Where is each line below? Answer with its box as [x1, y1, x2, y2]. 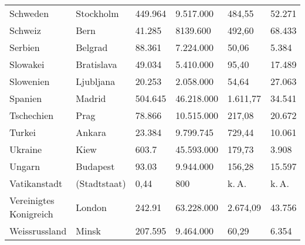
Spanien [9, 91, 42, 105]
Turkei [9, 125, 36, 139]
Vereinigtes [9, 193, 55, 207]
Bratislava [76, 57, 117, 71]
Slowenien [9, 74, 50, 88]
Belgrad [76, 40, 108, 54]
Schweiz [9, 23, 41, 37]
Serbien [9, 40, 40, 54]
